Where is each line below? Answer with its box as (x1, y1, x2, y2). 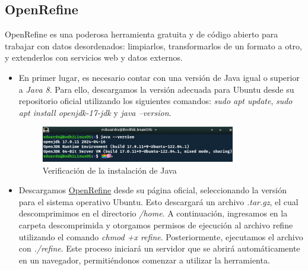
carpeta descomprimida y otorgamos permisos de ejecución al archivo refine (18, 218, 293, 231)
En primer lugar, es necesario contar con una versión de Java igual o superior (18, 71, 300, 83)
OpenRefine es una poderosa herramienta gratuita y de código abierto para (5, 28, 278, 40)
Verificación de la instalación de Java (42, 164, 177, 176)
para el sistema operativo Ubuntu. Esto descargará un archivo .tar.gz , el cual (18, 195, 299, 208)
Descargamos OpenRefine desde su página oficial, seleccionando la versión (18, 184, 287, 196)
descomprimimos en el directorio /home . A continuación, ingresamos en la (18, 207, 288, 219)
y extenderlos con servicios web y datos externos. (5, 51, 183, 64)
